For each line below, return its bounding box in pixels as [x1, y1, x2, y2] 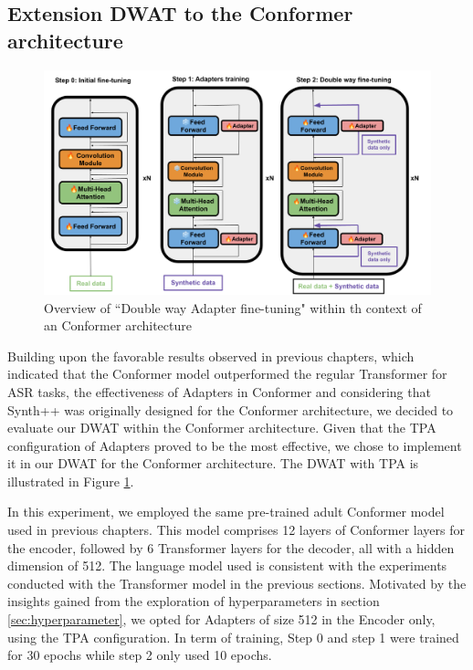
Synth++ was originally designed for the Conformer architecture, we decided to [7, 400, 454, 419]
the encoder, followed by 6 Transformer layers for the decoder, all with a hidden [7, 538, 455, 557]
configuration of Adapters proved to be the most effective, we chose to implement [7, 435, 462, 455]
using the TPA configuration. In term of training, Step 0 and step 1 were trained [7, 627, 459, 646]
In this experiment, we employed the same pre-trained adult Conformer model [7, 502, 445, 521]
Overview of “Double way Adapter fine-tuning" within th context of [44, 298, 422, 317]
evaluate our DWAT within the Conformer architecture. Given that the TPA [7, 418, 436, 437]
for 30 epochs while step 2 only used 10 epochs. [7, 645, 272, 665]
